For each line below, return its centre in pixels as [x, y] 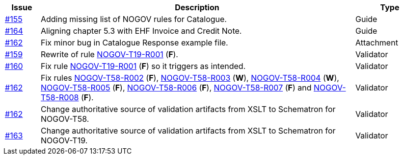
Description [197, 7]
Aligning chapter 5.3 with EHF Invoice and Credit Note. [141, 31]
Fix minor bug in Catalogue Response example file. [134, 43]
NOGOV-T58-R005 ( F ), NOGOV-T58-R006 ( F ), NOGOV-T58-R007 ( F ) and [176, 88]
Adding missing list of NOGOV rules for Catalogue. [134, 19]
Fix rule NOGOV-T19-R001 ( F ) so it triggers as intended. [143, 66]
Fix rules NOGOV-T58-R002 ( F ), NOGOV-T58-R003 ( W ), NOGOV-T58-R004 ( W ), [190, 78]
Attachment [376, 43]
